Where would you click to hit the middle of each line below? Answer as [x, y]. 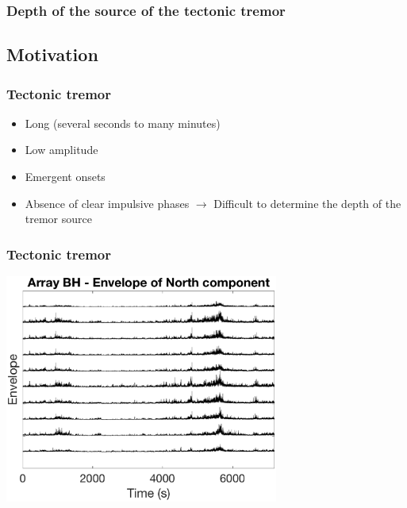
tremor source [58, 219]
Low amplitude [61, 150]
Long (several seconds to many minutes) [123, 123]
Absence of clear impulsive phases [107, 203]
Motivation [52, 54]
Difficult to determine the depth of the [307, 203]
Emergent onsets [65, 177]
